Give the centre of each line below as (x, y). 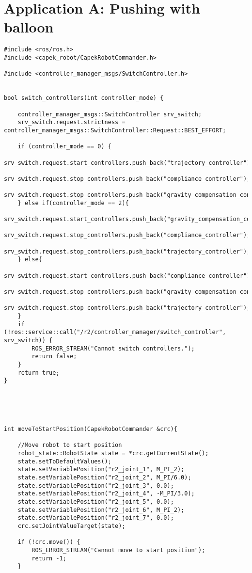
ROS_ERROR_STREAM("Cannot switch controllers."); (113, 348)
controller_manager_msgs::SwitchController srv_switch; (110, 114)
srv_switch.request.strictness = (71, 122)
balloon (29, 27)
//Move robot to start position (70, 445)
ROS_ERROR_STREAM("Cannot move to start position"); (118, 550)
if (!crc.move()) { (49, 542)
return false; (54, 357)
